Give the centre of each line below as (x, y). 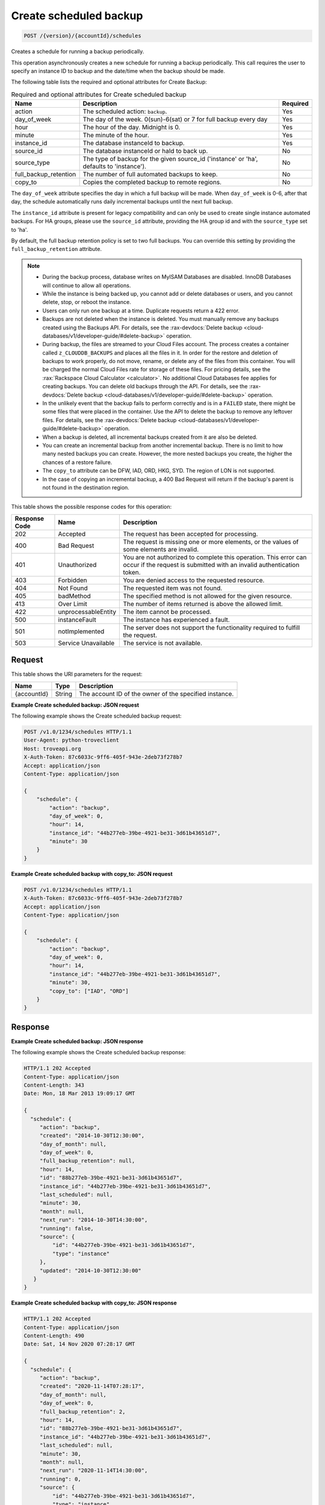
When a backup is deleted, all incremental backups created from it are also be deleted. (150, 437)
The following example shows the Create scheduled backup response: (98, 1052)
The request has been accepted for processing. (190, 534)
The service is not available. (163, 643)
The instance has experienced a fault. (176, 619)
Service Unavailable (86, 643)
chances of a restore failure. (77, 462)
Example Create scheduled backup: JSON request (75, 705)
